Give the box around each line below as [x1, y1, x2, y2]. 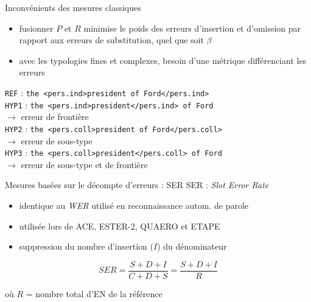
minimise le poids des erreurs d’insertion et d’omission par [83, 21, 301, 34]
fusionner [19, 21, 54, 34]
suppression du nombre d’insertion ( [19, 240, 153, 253]
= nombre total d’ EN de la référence [26, 287, 162, 300]
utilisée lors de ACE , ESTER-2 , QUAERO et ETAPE [19, 219, 220, 232]
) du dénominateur [157, 240, 227, 253]
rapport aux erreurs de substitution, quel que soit [19, 33, 204, 46]
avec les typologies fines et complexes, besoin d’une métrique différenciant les [19, 54, 307, 66]
